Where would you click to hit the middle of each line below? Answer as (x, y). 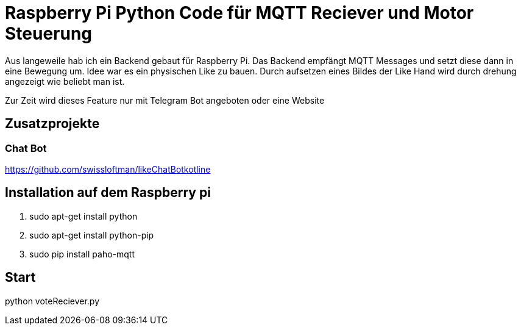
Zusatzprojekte (52, 124)
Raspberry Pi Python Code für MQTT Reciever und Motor (239, 13)
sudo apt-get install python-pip (92, 235)
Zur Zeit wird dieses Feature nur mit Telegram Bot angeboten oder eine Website (165, 100)
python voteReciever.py (52, 301)
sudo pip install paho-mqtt (82, 254)
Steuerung (49, 34)
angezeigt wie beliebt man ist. (65, 81)
